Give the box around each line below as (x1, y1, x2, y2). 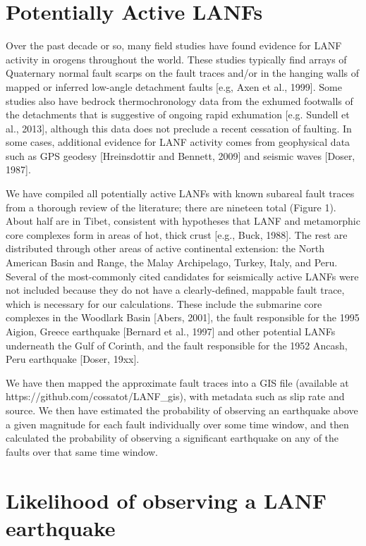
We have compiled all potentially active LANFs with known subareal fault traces (6, 186, 355, 201)
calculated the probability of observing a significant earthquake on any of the (6, 430, 339, 445)
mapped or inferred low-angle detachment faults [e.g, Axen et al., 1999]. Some (6, 79, 342, 94)
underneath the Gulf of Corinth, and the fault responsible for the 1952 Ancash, (6, 337, 348, 352)
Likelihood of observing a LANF (6, 485, 327, 514)
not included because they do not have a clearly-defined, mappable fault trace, (6, 283, 345, 297)
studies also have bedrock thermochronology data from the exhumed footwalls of (6, 93, 353, 108)
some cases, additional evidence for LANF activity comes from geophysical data (6, 135, 350, 149)
